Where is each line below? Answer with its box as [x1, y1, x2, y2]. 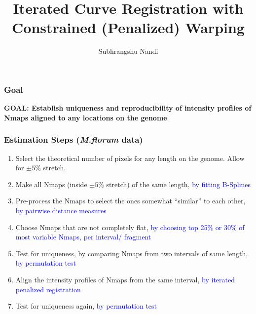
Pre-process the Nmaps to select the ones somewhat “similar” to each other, [15, 196, 246, 206]
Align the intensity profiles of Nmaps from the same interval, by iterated [15, 274, 235, 284]
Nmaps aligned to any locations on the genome [4, 112, 167, 122]
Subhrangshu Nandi [98, 46, 158, 56]
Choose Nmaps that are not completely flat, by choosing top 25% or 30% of [15, 222, 245, 232]
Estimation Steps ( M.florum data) [4, 133, 143, 146]
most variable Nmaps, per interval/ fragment [15, 232, 151, 242]
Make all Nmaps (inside [15, 179, 87, 189]
